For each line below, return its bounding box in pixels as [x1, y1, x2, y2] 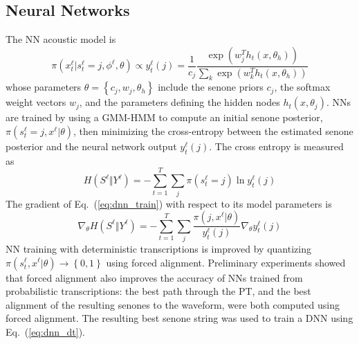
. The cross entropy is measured [209, 139, 344, 154]
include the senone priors [158, 80, 264, 94]
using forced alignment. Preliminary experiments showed [106, 255, 346, 269]
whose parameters [6, 80, 82, 94]
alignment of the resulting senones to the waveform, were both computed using [6, 297, 340, 311]
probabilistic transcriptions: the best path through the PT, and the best [6, 284, 311, 298]
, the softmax [274, 80, 331, 94]
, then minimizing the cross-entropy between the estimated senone [73, 124, 353, 138]
